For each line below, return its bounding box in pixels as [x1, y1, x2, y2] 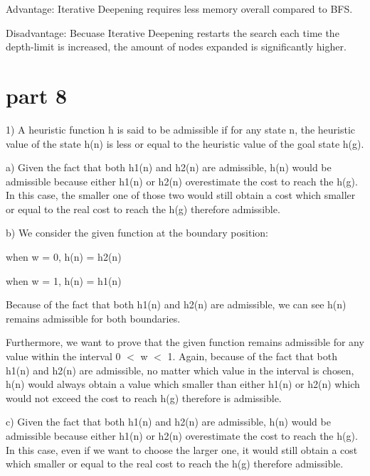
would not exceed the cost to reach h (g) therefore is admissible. [6, 390, 282, 405]
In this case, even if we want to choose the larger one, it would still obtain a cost [6, 442, 358, 457]
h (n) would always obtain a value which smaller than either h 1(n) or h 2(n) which [6, 377, 360, 391]
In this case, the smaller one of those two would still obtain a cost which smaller [6, 188, 356, 202]
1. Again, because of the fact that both [167, 349, 337, 364]
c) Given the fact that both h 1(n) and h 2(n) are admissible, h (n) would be [6, 414, 331, 429]
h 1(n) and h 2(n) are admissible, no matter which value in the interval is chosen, [6, 362, 354, 377]
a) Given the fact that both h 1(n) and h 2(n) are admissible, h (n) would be [6, 160, 332, 175]
